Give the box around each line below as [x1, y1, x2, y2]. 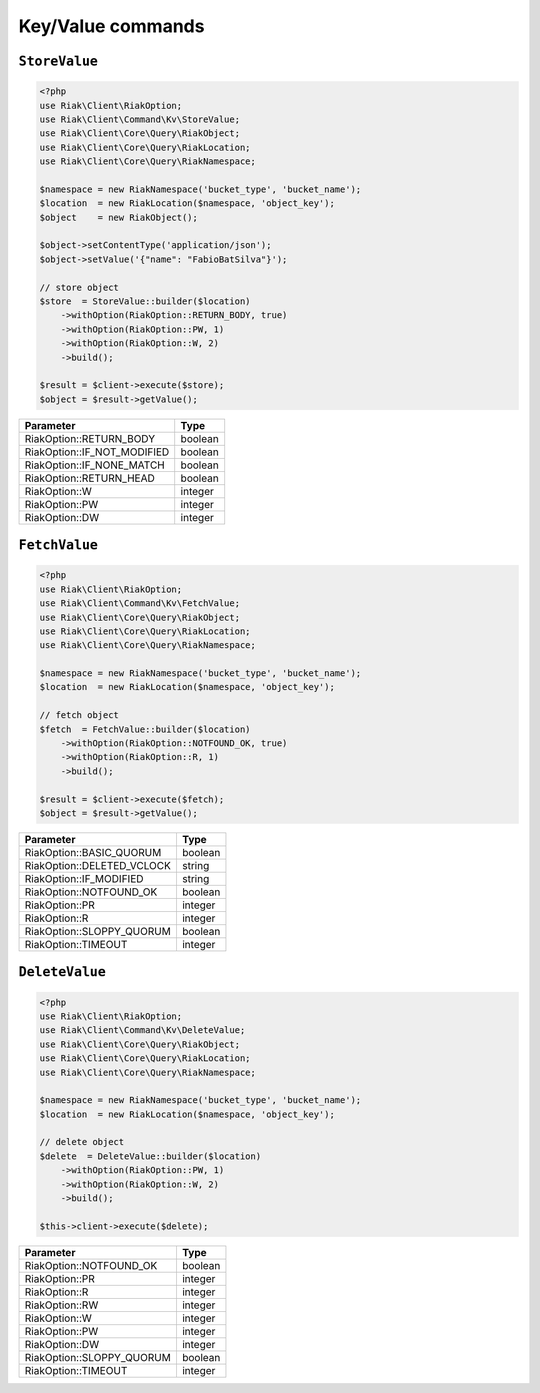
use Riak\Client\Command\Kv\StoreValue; [39, 113, 240, 125]
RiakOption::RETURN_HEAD [24, 471, 155, 485]
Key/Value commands [18, 15, 205, 37]
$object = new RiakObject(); [39, 211, 199, 223]
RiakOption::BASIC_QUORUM [24, 845, 162, 859]
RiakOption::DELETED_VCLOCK [24, 858, 172, 872]
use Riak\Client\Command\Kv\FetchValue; [39, 598, 240, 609]
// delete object [39, 1136, 125, 1148]
